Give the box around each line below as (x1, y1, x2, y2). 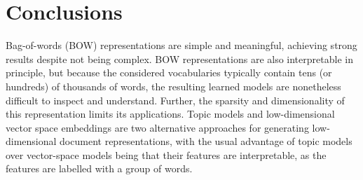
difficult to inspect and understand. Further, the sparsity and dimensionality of (6, 92, 345, 107)
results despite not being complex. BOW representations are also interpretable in (6, 51, 353, 66)
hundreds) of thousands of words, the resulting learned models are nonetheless (6, 78, 341, 93)
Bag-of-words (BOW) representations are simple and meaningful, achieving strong (6, 38, 357, 53)
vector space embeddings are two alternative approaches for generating (6, 120, 309, 134)
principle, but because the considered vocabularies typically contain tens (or (6, 65, 332, 80)
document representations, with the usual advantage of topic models (60, 134, 352, 148)
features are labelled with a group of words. (6, 161, 193, 176)
